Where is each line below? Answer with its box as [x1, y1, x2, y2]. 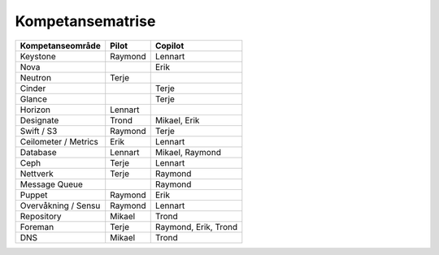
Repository [20, 210, 62, 222]
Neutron [20, 71, 52, 83]
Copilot [154, 40, 185, 51]
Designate [20, 115, 59, 126]
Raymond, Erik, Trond [154, 221, 238, 232]
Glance [20, 93, 48, 105]
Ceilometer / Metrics [20, 136, 99, 147]
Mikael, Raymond [154, 146, 221, 158]
